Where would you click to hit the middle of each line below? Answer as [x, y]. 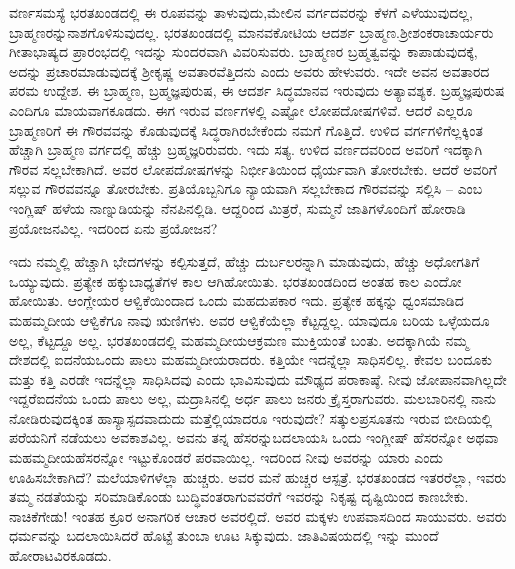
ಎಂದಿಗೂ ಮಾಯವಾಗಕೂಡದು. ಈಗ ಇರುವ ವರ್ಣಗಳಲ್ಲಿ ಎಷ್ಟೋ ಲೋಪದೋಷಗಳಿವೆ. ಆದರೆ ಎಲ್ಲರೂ [241, 109]
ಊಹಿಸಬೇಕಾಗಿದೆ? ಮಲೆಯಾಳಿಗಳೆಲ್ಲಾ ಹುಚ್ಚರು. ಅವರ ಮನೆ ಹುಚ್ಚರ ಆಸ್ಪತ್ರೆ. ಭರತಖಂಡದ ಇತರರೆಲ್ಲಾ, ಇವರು [258, 476]
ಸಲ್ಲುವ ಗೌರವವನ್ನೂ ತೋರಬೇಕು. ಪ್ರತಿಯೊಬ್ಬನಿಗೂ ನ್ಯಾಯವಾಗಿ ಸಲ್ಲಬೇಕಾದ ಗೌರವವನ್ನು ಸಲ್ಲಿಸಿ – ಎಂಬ [246, 188]
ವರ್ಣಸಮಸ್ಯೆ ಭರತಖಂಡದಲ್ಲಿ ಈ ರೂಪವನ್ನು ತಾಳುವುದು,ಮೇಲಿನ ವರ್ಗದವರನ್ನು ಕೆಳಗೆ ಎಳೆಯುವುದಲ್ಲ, [241, 12]
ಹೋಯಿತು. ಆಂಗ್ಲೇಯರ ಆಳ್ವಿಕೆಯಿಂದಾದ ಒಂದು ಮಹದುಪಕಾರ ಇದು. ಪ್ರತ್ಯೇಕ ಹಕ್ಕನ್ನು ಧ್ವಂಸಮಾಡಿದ [236, 300]
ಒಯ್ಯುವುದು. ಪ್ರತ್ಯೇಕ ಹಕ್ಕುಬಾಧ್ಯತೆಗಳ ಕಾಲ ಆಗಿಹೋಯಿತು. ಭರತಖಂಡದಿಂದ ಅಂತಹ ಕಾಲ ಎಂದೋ [235, 280]
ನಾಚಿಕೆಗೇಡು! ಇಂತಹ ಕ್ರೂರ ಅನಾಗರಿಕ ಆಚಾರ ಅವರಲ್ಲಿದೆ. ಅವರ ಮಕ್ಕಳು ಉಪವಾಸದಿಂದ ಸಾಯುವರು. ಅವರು [258, 515]
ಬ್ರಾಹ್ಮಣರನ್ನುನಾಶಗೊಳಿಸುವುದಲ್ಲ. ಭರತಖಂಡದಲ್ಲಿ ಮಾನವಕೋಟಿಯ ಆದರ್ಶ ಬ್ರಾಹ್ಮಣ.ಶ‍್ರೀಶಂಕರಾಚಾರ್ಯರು [251, 31]
